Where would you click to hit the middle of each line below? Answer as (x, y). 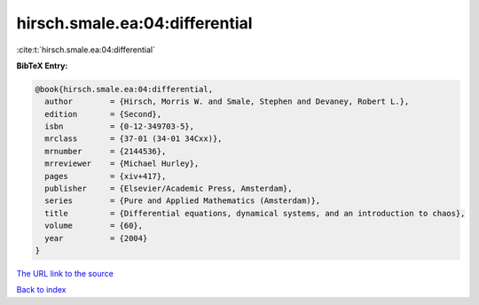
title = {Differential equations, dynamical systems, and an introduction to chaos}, (255, 213)
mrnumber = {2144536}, (106, 151)
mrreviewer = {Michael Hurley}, (122, 164)
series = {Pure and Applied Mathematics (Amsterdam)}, (183, 201)
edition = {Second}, (103, 114)
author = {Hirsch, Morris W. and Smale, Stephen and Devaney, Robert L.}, (227, 102)
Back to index (41, 290)
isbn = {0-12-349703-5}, (120, 127)
